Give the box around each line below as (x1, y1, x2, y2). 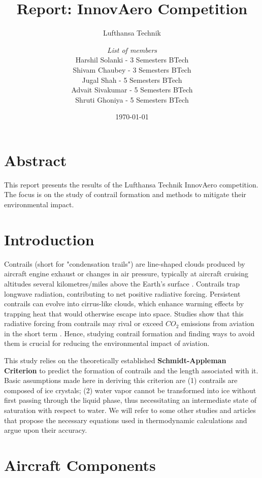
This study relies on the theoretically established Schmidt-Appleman (4, 355, 226, 366)
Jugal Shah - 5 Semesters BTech (82, 74, 182, 85)
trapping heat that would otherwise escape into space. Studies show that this (4, 308, 244, 318)
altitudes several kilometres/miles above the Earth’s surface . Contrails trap (4, 278, 240, 289)
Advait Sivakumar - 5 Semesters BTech (71, 84, 193, 95)
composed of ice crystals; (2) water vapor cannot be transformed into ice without (4, 385, 256, 395)
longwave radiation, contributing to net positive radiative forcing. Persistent (4, 288, 241, 299)
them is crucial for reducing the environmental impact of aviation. (4, 338, 210, 348)
